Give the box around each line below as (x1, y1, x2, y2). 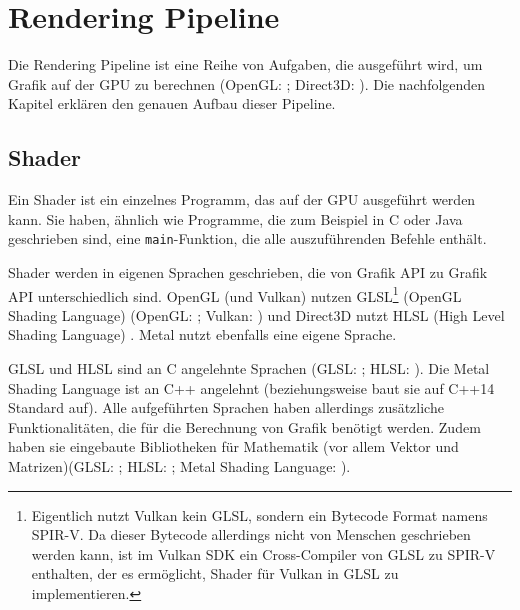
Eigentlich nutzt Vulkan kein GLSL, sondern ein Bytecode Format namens (31, 504, 488, 525)
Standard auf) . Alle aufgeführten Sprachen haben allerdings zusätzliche (8, 397, 444, 418)
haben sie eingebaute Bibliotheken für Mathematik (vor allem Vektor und (8, 436, 459, 457)
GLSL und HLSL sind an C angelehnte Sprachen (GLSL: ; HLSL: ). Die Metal (8, 357, 490, 378)
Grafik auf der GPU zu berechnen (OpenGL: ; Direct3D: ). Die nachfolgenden (8, 73, 486, 94)
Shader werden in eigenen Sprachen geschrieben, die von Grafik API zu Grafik (8, 261, 488, 282)
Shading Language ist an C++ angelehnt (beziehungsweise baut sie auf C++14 (8, 377, 495, 398)
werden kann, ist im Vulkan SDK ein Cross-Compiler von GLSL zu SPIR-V (31, 543, 496, 564)
